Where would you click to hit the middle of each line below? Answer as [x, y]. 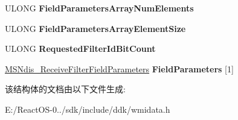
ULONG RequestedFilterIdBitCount [80, 49]
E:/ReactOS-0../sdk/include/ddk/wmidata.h [88, 109]
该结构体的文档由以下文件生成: [65, 89]
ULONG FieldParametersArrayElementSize [95, 28]
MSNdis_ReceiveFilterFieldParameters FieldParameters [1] [119, 68]
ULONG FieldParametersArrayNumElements [99, 8]
